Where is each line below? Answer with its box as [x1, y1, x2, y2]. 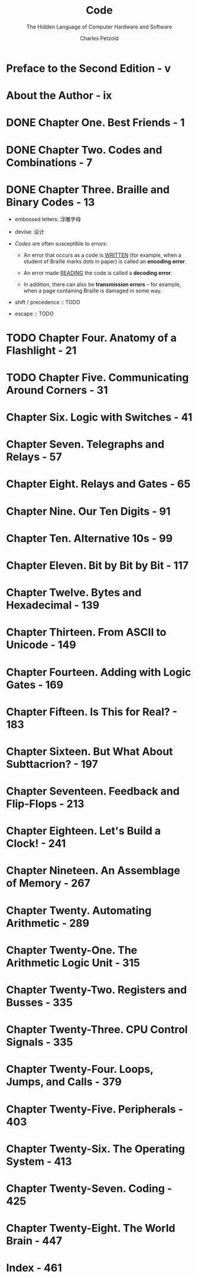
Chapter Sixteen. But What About [6, 745, 173, 758]
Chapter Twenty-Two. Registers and [6, 983, 187, 996]
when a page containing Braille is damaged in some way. [23, 287, 163, 294]
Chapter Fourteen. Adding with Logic [6, 665, 191, 679]
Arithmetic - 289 [6, 916, 90, 930]
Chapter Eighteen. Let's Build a [6, 824, 161, 838]
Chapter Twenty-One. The [6, 944, 138, 957]
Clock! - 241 [6, 837, 66, 850]
